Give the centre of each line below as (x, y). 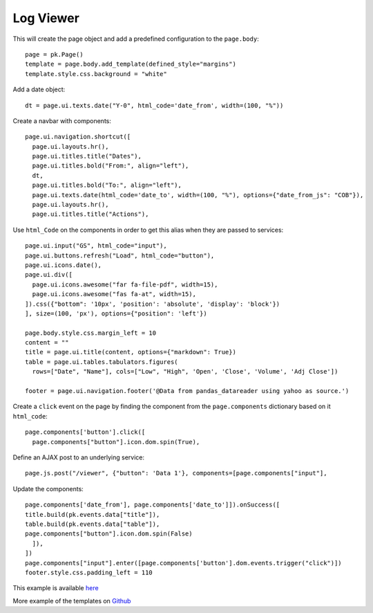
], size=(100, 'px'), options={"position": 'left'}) (116, 313)
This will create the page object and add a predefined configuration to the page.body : (136, 39)
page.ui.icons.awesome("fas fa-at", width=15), (114, 294)
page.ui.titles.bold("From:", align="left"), (111, 166)
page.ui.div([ (49, 275)
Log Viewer (46, 18)
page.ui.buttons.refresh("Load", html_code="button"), (120, 255)
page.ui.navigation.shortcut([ (78, 137)
